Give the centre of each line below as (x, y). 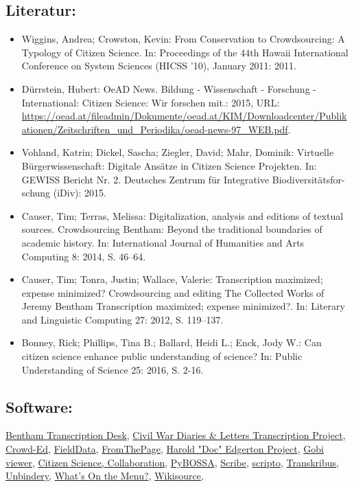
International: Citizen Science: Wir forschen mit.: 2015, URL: (151, 102)
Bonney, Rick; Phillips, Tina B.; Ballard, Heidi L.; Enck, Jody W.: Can (172, 342)
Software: (39, 406)
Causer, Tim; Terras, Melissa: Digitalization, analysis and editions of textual (182, 215)
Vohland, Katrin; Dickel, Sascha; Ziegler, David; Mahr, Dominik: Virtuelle (178, 152)
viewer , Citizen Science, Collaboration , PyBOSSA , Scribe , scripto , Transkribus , (172, 462)
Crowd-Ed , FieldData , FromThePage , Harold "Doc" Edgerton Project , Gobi (165, 449)
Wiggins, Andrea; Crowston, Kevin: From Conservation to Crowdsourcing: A (183, 39)
